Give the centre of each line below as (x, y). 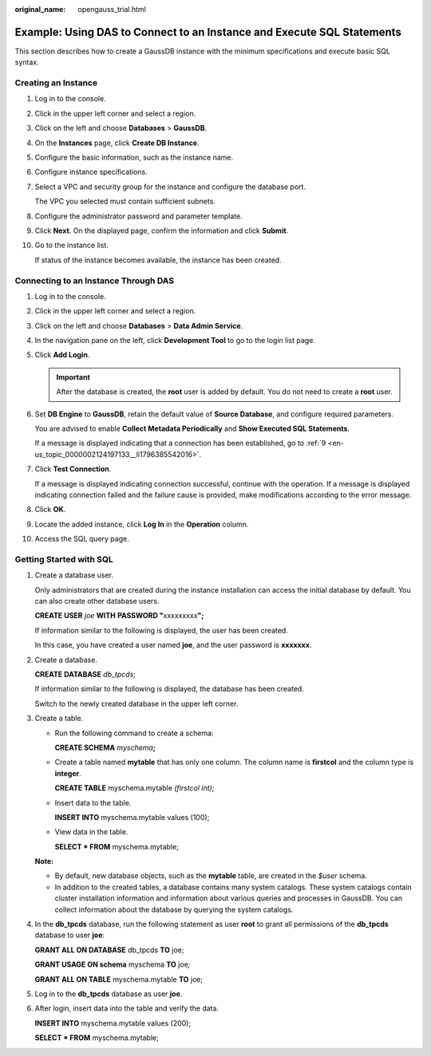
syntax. (27, 62)
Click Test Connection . (73, 469)
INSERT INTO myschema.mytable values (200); (113, 1023)
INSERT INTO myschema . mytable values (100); (132, 817)
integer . (68, 773)
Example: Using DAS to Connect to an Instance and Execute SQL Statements (208, 32)
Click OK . (50, 510)
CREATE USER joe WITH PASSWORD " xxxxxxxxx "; (119, 616)
